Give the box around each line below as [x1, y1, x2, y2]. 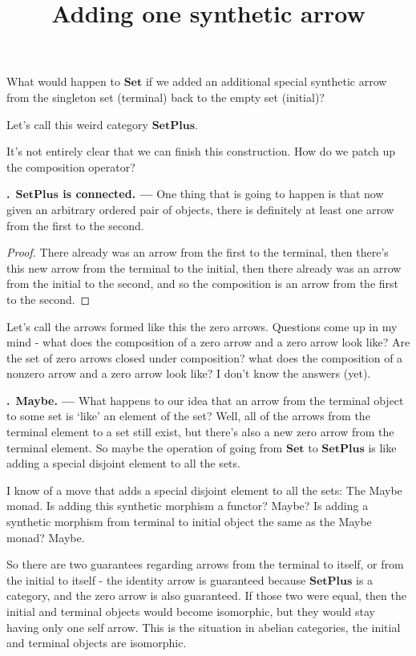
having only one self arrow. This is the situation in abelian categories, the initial [6, 618, 401, 635]
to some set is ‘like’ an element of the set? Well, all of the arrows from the [6, 407, 370, 424]
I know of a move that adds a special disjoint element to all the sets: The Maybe [6, 481, 402, 498]
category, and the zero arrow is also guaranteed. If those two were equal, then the [6, 587, 406, 604]
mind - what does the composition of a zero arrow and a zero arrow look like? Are [6, 334, 410, 350]
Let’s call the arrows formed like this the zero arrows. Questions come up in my [6, 318, 398, 334]
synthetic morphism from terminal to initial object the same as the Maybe [6, 513, 372, 530]
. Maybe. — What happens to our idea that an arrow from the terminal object [6, 391, 404, 408]
